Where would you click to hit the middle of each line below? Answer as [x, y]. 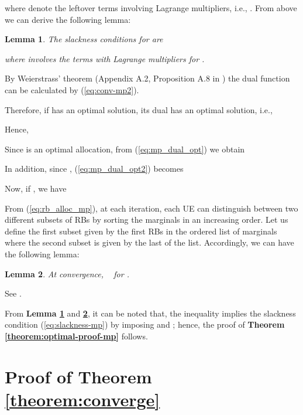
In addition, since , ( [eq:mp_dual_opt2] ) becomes [94, 169]
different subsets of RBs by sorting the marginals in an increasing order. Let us [147, 220]
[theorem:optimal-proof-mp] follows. [76, 336]
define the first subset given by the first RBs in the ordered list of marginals [141, 231]
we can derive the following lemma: [68, 19]
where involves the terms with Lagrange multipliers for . [105, 58]
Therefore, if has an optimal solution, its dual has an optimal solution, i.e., [139, 109]
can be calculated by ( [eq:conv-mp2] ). [72, 89]
